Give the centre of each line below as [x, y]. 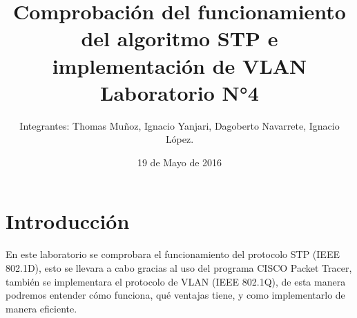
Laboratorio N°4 [180, 92]
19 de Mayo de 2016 [180, 162]
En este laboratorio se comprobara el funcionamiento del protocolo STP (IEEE [173, 254]
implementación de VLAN [180, 65]
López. [180, 139]
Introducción [68, 221]
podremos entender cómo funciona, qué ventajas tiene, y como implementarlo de [175, 295]
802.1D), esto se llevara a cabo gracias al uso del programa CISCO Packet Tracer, [179, 268]
